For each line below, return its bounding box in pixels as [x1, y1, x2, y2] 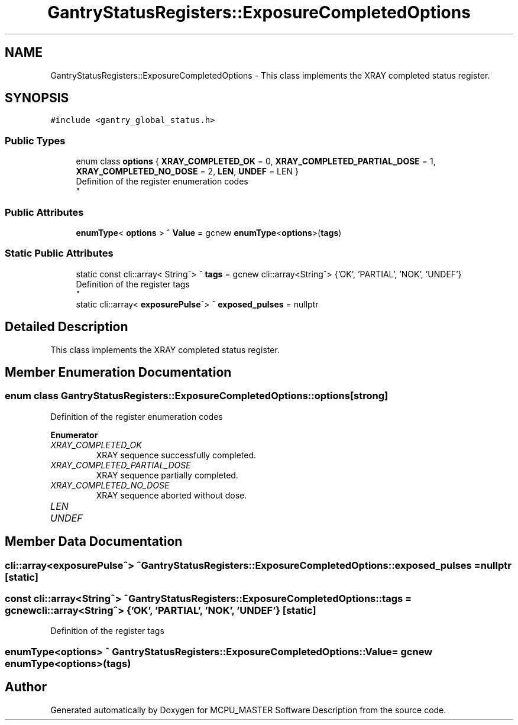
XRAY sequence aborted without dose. [96, 490, 247, 500]
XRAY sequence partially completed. [96, 470, 238, 480]
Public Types [5, 134, 66, 147]
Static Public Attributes [5, 247, 114, 260]
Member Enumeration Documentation [5, 364, 232, 380]
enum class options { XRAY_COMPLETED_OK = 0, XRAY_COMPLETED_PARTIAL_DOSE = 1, [76, 156, 436, 167]
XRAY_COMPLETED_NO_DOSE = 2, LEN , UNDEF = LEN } [76, 166, 299, 177]
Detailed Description [5, 319, 128, 335]
